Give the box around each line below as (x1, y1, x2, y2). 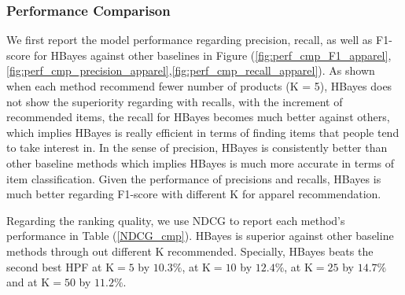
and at (6, 274, 38, 290)
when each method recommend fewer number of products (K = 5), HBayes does (6, 78, 392, 94)
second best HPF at (6, 258, 102, 275)
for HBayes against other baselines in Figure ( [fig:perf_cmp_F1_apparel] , (34, 46, 392, 63)
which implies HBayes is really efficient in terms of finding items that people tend (6, 124, 399, 140)
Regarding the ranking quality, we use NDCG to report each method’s (6, 212, 345, 228)
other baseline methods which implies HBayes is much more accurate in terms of (6, 154, 395, 171)
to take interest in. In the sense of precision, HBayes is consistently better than (6, 139, 388, 156)
